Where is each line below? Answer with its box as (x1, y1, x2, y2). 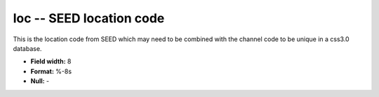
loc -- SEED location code (13, 10, 165, 26)
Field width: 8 (30, 57, 72, 66)
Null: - (30, 77, 50, 85)
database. (13, 44, 42, 52)
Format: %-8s (30, 67, 72, 75)
